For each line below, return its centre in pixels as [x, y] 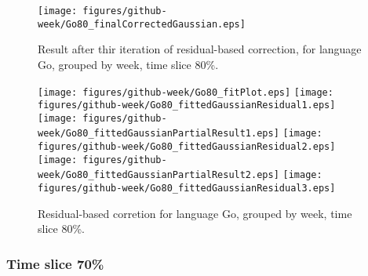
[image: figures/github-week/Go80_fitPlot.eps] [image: [186, 92]
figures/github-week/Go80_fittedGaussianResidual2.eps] [187, 147]
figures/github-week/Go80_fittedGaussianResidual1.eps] [187, 105]
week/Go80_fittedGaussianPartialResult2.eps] [158, 175]
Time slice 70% [55, 263]
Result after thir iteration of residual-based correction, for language [200, 49]
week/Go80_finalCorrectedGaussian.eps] [142, 24]
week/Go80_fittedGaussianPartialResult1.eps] [158, 134]
